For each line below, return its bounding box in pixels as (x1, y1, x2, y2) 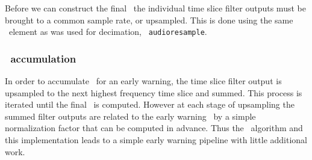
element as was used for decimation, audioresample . (8, 25, 207, 38)
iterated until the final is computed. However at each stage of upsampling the (5, 98, 295, 111)
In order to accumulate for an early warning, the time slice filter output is (5, 75, 282, 87)
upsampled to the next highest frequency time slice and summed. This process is (5, 86, 302, 99)
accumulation (10, 51, 76, 66)
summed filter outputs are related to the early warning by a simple (5, 109, 256, 122)
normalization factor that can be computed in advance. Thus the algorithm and (5, 122, 303, 134)
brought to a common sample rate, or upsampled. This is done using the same (5, 13, 293, 26)
